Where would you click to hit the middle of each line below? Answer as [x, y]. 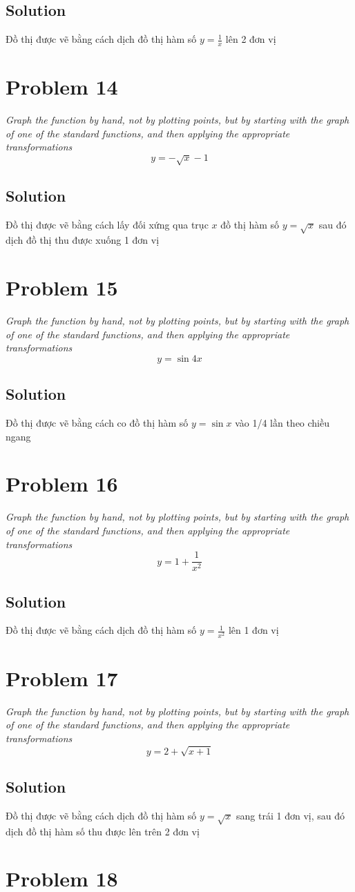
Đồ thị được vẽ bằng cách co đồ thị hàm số [97, 423]
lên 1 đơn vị [253, 630]
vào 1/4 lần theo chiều [282, 423]
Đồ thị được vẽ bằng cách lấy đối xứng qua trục [107, 224]
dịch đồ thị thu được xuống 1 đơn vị [83, 240]
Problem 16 [62, 484]
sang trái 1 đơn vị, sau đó [290, 815]
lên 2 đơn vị [251, 39]
